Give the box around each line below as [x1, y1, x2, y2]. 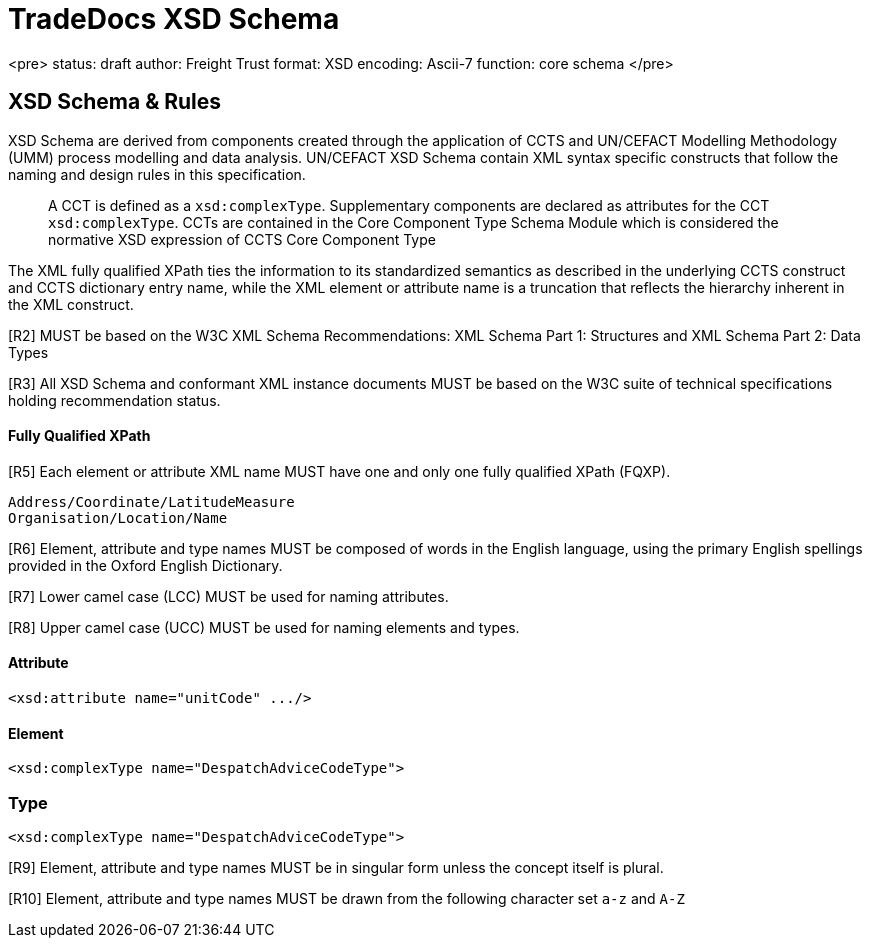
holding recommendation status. [8, 391, 221, 409]
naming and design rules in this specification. [8, 165, 306, 183]
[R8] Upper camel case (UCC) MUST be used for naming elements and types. [8, 618, 520, 636]
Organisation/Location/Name [8, 509, 228, 526]
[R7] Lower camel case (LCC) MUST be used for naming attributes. [8, 587, 449, 605]
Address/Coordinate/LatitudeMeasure [8, 493, 295, 510]
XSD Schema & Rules [8, 89, 222, 115]
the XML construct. [8, 295, 134, 313]
